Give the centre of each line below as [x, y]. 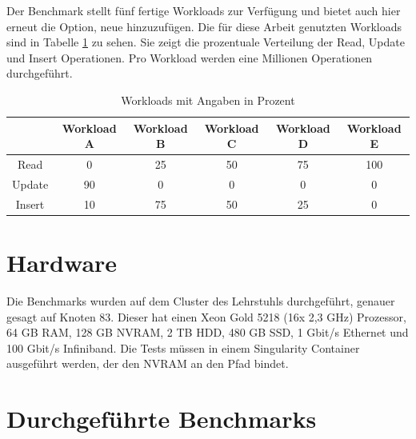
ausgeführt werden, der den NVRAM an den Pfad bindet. [148, 363]
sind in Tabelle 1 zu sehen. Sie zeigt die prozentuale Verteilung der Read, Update [206, 42]
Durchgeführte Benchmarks [162, 419]
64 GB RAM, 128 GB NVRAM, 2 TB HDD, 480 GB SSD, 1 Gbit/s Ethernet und [208, 332]
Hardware [62, 262]
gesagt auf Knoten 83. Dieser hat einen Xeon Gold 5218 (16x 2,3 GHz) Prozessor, [206, 316]
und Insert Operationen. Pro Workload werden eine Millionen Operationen [190, 57]
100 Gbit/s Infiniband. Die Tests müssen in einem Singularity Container [183, 347]
